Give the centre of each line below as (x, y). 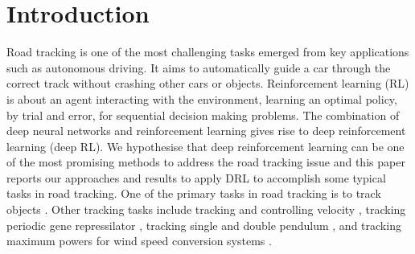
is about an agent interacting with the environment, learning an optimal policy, (202, 98)
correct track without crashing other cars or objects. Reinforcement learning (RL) (208, 83)
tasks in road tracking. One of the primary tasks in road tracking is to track (194, 193)
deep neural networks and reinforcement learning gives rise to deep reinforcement (206, 131)
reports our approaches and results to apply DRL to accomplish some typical (196, 177)
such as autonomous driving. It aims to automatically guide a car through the (199, 67)
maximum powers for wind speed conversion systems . (139, 241)
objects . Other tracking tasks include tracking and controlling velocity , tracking (206, 209)
